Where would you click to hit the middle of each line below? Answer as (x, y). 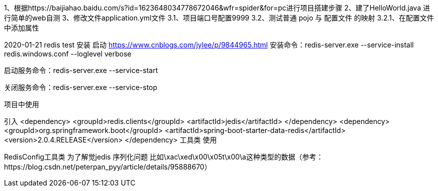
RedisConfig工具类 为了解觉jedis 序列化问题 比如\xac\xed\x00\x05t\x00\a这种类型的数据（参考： (164, 157)
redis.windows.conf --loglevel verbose (68, 54)
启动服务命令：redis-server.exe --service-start (81, 70)
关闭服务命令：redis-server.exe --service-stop (81, 87)
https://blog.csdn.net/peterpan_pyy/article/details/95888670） (108, 167)
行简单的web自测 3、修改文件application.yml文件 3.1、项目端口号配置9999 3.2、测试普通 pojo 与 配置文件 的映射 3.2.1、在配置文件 (219, 18)
